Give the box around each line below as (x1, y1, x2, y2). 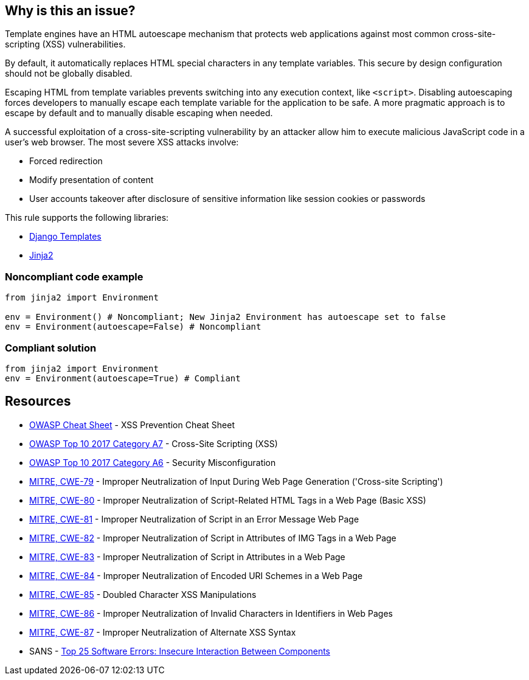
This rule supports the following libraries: (5, 212, 169, 223)
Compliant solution (5, 341, 97, 354)
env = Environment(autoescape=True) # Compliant (5, 373, 241, 383)
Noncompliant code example (5, 270, 143, 283)
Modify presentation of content (29, 175, 154, 186)
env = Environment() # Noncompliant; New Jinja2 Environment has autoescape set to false (5, 312, 446, 322)
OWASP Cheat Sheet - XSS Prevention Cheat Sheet (29, 419, 235, 430)
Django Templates (29, 231, 102, 242)
